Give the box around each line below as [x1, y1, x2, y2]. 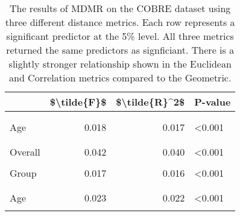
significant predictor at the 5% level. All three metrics [6, 29, 234, 43]
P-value [194, 95, 231, 109]
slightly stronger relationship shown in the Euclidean [8, 57, 232, 71]
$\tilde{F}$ [49, 95, 107, 109]
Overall [10, 145, 40, 159]
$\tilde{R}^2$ [116, 95, 185, 109]
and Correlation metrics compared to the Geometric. [8, 71, 232, 84]
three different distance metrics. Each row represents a [5, 15, 235, 29]
